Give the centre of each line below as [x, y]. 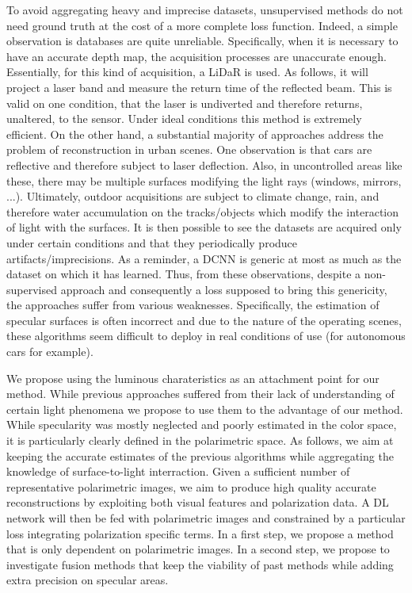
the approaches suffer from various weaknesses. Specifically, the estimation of [193, 305]
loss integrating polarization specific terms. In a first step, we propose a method [200, 533]
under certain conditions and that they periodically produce [152, 242]
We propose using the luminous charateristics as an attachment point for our [193, 378]
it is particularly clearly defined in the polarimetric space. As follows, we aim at [200, 440]
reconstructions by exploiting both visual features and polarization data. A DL [198, 502]
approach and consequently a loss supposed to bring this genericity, [224, 289]
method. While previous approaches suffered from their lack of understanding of [200, 394]
